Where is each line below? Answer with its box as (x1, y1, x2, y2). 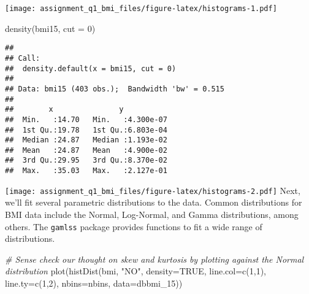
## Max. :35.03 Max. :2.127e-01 (5, 166, 167, 176)
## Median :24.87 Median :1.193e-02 (5, 136, 167, 145)
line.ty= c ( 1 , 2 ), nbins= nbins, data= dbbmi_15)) (5, 277, 183, 290)
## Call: (5, 53, 40, 63)
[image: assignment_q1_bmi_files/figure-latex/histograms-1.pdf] (5, 4, 277, 13)
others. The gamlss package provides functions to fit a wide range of (5, 220, 262, 233)
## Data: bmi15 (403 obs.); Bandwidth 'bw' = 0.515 (5, 84, 224, 93)
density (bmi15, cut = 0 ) (5, 21, 96, 34)
